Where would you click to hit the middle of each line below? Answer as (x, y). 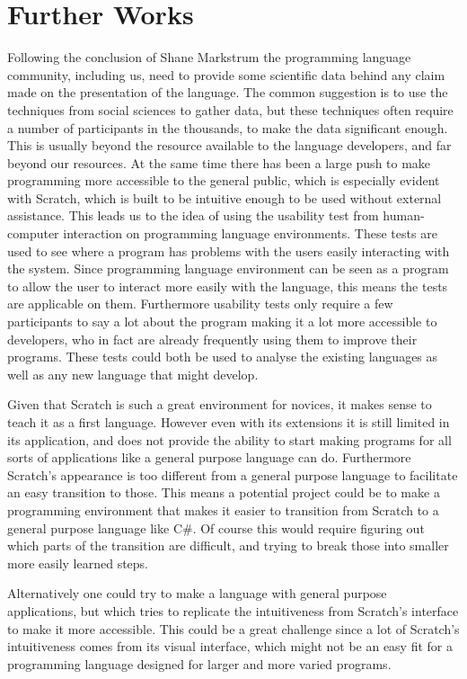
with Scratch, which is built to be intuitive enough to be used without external (225, 197)
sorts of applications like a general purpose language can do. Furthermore (209, 457)
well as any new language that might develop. (133, 374)
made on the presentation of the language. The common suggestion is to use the (228, 92)
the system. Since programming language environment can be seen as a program (228, 268)
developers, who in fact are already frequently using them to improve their (212, 339)
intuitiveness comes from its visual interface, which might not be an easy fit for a (230, 646)
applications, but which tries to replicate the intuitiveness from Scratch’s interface (233, 610)
